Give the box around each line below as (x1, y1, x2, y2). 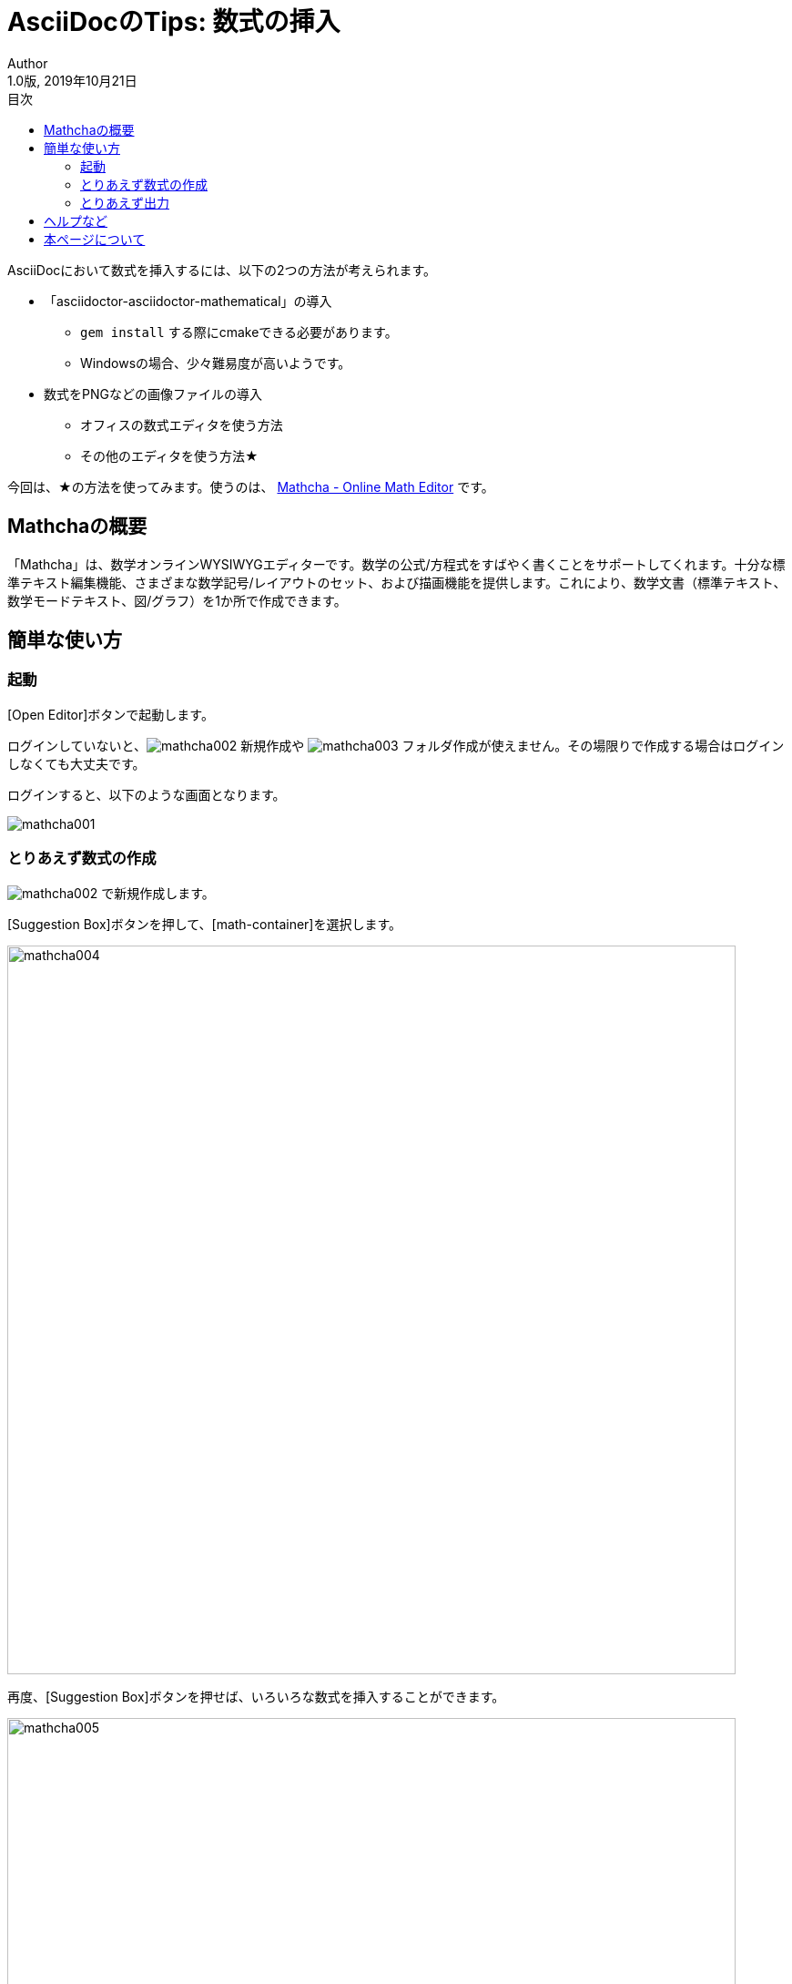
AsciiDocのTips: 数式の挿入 (7, 6, 340, 37)
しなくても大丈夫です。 (7, 755, 146, 772)
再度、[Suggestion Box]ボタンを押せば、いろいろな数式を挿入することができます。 (7, 1688, 505, 1704)
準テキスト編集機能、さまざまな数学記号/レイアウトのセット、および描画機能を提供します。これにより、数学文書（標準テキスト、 (7, 574, 787, 590)
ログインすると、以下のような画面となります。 (7, 786, 286, 803)
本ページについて (44, 230, 146, 247)
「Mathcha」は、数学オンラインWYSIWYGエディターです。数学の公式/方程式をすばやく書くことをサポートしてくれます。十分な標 (7, 556, 786, 572)
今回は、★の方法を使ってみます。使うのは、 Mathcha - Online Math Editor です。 (7, 478, 494, 495)
